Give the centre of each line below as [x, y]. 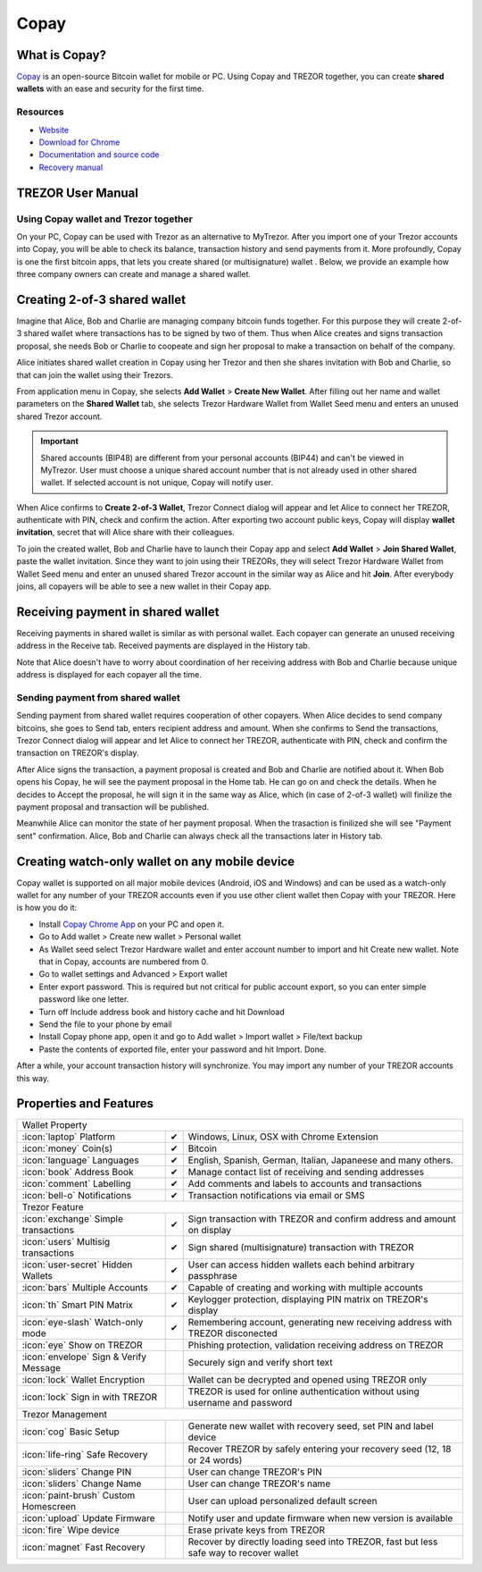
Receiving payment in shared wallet [118, 612]
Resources [40, 112]
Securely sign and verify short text [261, 1363]
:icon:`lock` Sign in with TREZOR [90, 1397]
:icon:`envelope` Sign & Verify [84, 1357]
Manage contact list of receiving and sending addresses [306, 1173]
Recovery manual [71, 167]
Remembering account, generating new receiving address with [320, 1323]
